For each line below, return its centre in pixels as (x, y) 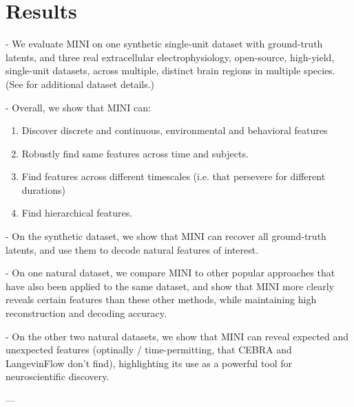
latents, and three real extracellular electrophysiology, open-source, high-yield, (170, 57)
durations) (43, 189)
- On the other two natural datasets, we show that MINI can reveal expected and (177, 336)
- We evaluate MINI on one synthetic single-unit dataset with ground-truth (164, 44)
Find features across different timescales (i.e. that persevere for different (174, 176)
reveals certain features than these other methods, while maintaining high (161, 299)
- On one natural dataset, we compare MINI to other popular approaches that (170, 273)
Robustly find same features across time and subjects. (135, 153)
